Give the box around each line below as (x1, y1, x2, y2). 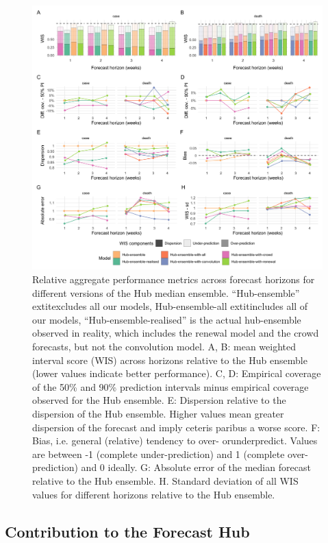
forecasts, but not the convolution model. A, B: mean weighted (32, 339, 296, 354)
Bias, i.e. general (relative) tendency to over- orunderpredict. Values (32, 433, 318, 448)
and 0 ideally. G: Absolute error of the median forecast (81, 460, 311, 474)
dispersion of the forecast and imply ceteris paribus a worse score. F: (32, 420, 320, 434)
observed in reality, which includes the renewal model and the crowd (32, 326, 319, 340)
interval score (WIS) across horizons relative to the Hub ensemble (32, 352, 307, 367)
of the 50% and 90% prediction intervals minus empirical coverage (32, 379, 309, 394)
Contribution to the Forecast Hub (5, 520, 250, 542)
